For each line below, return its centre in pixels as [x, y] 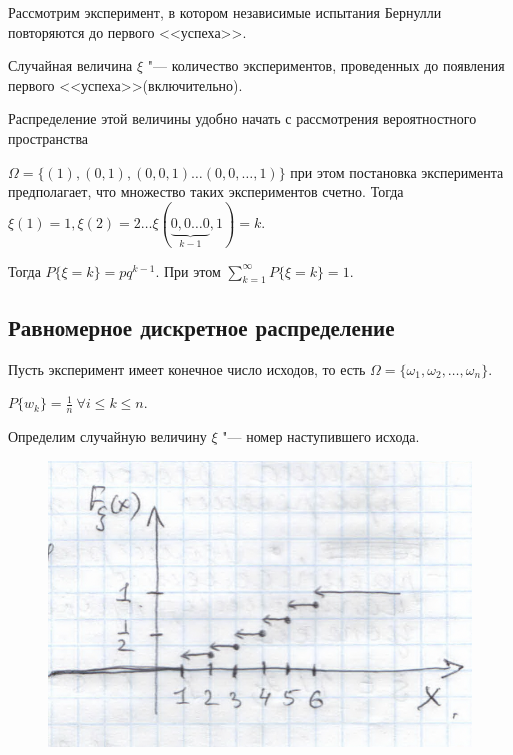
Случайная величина [70, 65]
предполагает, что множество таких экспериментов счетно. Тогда [206, 191]
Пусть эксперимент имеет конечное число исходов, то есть [187, 368]
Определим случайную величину [107, 436]
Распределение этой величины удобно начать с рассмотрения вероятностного [242, 118]
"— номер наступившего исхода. [321, 436]
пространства [48, 137]
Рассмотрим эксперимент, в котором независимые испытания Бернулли [225, 12]
